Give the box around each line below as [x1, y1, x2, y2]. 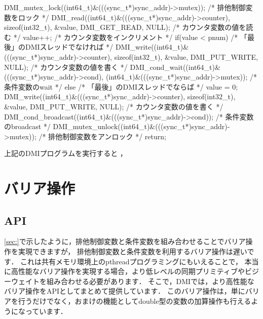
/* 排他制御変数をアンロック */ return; [39, 131, 166, 141]
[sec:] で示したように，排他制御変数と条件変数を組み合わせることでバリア [4, 236, 246, 247]
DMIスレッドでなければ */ [25, 42, 114, 52]
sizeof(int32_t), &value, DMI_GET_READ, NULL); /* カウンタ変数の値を [4, 22, 246, 32]
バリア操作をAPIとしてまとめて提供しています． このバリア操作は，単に [4, 286, 245, 296]
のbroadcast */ [4, 121, 51, 132]
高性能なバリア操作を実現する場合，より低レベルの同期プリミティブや [11, 266, 245, 276]
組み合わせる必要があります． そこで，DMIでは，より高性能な [46, 275, 254, 286]
